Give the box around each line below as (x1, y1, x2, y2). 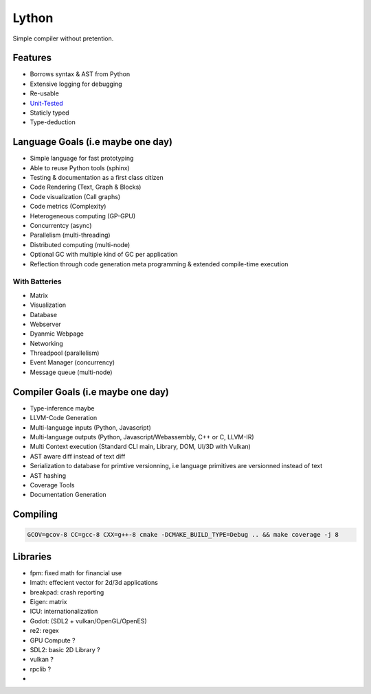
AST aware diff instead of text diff (30, 452, 126, 460)
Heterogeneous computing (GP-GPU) (30, 211, 136, 220)
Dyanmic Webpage (30, 329, 84, 338)
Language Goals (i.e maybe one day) (12, 136, 173, 148)
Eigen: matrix (30, 597, 67, 605)
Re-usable (30, 89, 60, 97)
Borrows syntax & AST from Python (30, 70, 131, 78)
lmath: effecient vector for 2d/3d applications (30, 579, 158, 587)
